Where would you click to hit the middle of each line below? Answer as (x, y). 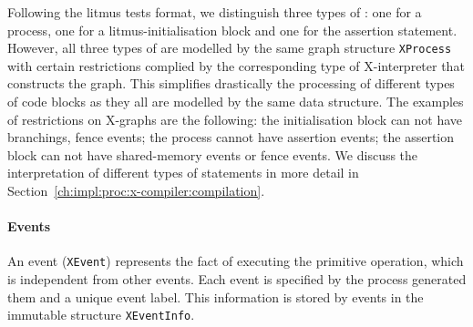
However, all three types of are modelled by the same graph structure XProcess (230, 48)
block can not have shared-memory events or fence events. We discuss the (213, 154)
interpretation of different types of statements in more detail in (183, 173)
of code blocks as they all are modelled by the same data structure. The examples (236, 102)
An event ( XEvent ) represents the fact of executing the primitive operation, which (236, 261)
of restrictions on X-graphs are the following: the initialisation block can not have (235, 119)
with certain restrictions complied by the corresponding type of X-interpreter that (236, 65)
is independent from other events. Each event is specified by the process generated (237, 279)
